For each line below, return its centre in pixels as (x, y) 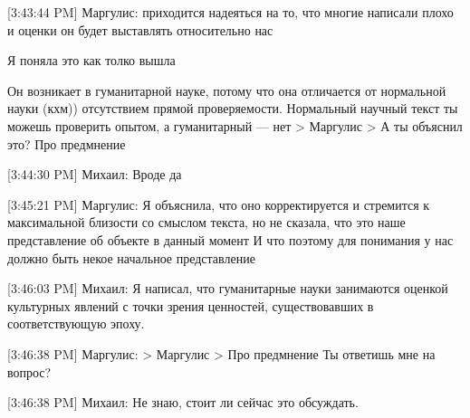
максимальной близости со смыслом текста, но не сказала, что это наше (206, 222)
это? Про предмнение (67, 143)
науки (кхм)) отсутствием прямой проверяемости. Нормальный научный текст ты (233, 108)
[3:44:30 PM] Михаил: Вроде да (95, 174)
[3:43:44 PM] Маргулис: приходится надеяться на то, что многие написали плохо (230, 12)
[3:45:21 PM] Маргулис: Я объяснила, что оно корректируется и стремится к (219, 204)
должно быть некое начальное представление (131, 257)
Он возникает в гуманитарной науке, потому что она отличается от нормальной (227, 90)
